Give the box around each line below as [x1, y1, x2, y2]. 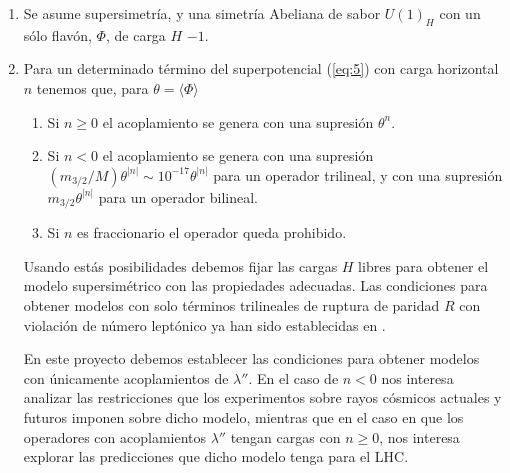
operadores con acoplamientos [23, 426, 207, 447]
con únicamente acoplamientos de [23, 367, 229, 388]
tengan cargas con [230, 426, 341, 447]
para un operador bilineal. [98, 186, 258, 207]
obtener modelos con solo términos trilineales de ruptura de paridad [23, 295, 440, 315]
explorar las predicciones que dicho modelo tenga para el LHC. [23, 446, 409, 467]
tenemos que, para [36, 77, 149, 98]
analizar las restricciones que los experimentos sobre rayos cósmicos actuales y [23, 387, 502, 408]
